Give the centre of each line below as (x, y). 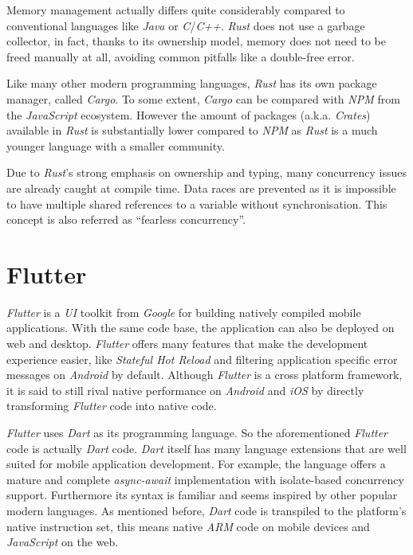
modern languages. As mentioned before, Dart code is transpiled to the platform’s (206, 510)
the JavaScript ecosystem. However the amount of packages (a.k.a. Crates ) (189, 114)
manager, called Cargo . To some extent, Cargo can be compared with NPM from (203, 98)
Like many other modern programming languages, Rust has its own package (192, 83)
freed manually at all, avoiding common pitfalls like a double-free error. (181, 56)
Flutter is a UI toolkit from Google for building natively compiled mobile (184, 312)
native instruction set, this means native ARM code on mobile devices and (188, 526)
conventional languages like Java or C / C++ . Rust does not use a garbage (186, 25)
